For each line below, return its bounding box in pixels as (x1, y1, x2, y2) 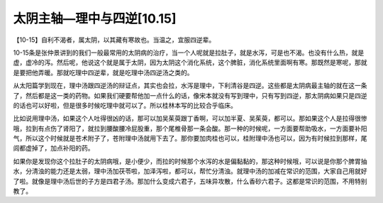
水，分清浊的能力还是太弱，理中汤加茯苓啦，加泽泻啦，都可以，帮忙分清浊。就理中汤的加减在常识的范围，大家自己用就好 (13, 167, 367, 175)
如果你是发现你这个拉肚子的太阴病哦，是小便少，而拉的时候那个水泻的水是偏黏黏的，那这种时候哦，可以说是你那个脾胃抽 (13, 157, 367, 165)
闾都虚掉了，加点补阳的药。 (13, 144, 94, 153)
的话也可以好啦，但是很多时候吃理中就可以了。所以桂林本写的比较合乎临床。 (13, 101, 237, 109)
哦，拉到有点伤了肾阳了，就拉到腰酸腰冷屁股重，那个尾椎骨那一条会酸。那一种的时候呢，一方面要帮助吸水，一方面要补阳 (13, 124, 367, 133)
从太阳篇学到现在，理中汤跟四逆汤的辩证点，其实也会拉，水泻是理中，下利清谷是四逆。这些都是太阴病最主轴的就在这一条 (13, 82, 367, 90)
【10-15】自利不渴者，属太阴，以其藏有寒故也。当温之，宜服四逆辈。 (13, 35, 216, 44)
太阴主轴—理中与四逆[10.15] (13, 11, 177, 26)
